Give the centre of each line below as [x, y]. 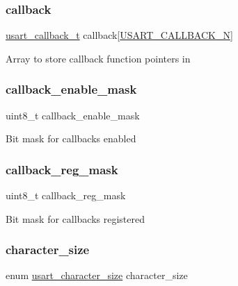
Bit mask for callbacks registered [76, 218]
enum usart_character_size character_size [97, 275]
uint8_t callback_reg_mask [66, 195]
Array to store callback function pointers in [98, 58]
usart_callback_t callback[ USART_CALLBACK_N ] [119, 35]
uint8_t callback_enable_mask [73, 115]
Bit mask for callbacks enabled [71, 138]
